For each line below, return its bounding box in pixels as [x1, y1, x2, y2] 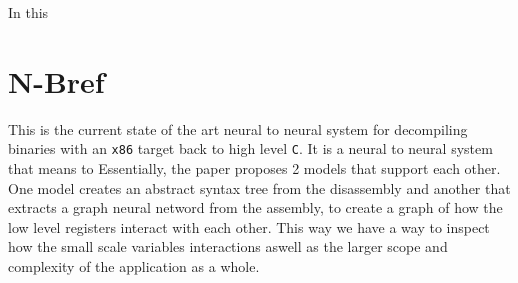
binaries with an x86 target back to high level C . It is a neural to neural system [8, 138, 493, 159]
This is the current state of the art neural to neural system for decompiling [8, 118, 468, 139]
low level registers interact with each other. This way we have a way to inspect [8, 216, 490, 237]
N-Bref [8, 60, 105, 101]
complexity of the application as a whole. [8, 255, 260, 276]
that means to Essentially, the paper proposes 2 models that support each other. [8, 157, 501, 178]
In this [8, 2, 49, 22]
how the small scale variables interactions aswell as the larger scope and [8, 236, 448, 257]
